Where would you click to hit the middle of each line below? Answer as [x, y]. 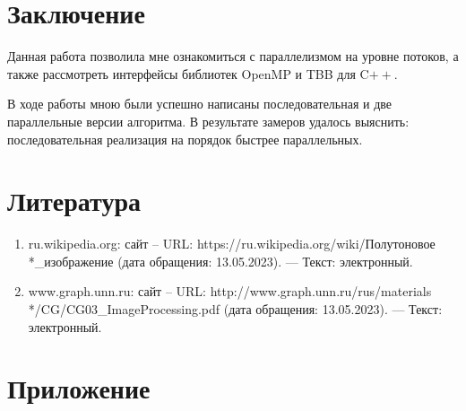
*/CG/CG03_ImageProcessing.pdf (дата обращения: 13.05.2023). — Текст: [235, 309]
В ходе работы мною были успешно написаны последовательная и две [200, 104]
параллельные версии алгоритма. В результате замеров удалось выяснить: [208, 121]
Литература [74, 201]
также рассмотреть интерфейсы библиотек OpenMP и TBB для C [188, 73]
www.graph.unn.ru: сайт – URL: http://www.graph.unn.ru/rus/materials [230, 291]
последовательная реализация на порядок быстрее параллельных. [185, 139]
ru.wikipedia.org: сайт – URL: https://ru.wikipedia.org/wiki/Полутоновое [232, 244]
